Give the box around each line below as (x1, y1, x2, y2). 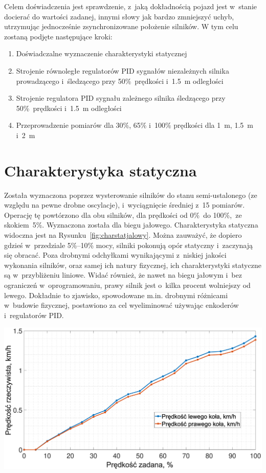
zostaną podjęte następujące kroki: (4, 31, 113, 41)
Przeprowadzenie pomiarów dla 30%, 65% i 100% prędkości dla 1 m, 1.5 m (16, 120, 253, 130)
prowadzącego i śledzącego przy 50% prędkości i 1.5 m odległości (16, 75, 224, 86)
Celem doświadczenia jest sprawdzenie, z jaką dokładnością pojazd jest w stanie (4, 1, 257, 11)
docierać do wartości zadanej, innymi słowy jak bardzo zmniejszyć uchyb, (4, 11, 234, 21)
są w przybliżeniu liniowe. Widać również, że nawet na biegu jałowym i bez (4, 269, 242, 280)
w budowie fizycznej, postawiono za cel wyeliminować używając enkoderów (4, 300, 239, 310)
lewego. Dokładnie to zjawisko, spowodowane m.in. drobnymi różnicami (4, 289, 228, 300)
